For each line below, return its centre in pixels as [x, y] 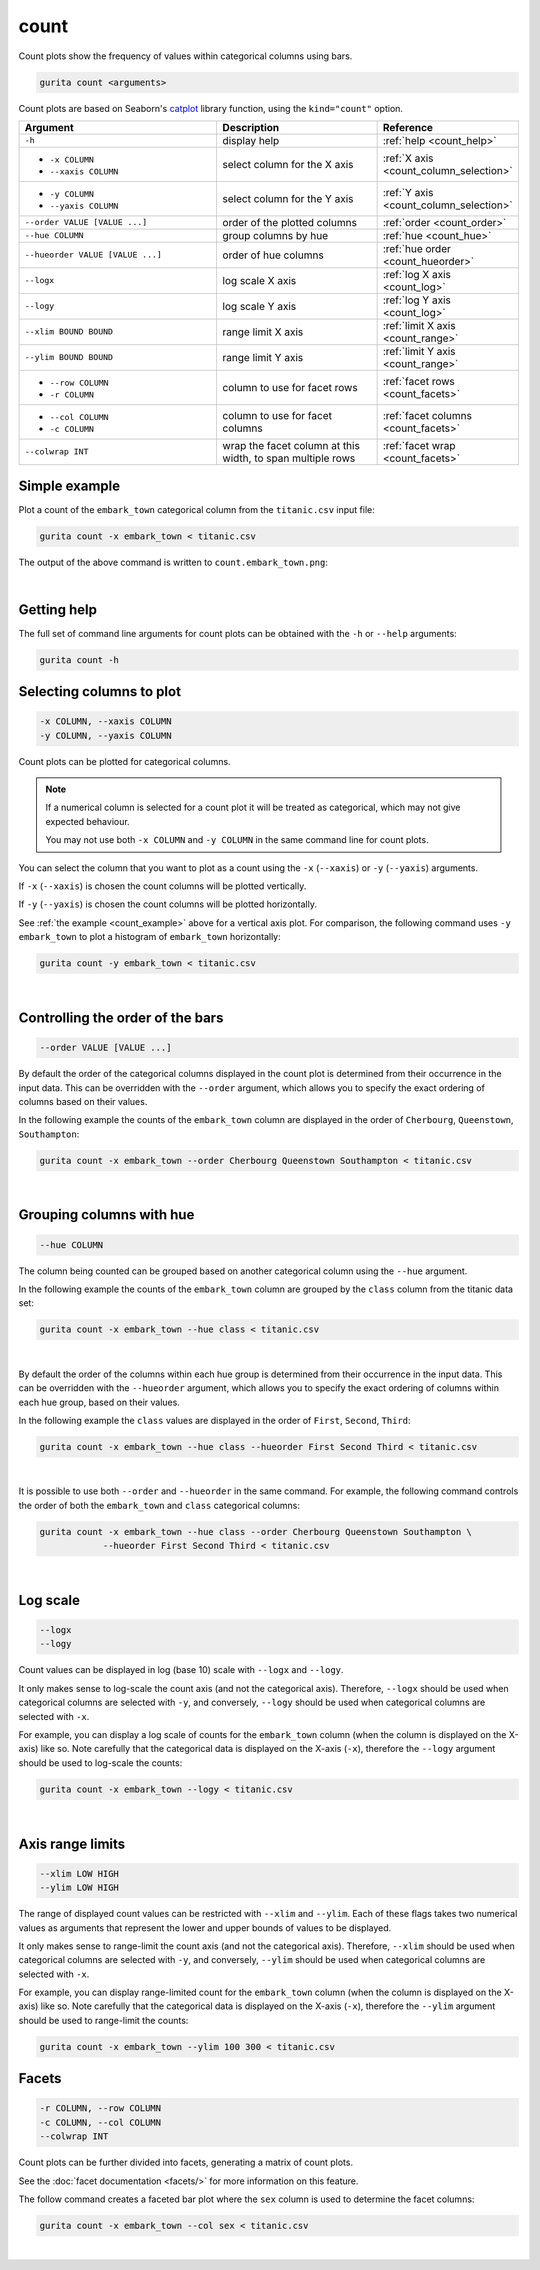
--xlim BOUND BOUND [69, 331]
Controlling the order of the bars [121, 1017]
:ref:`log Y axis [417, 300]
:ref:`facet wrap [419, 445]
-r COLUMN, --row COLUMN [100, 2108]
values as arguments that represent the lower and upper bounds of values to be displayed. [205, 1927]
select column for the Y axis [288, 198]
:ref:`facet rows [418, 381]
